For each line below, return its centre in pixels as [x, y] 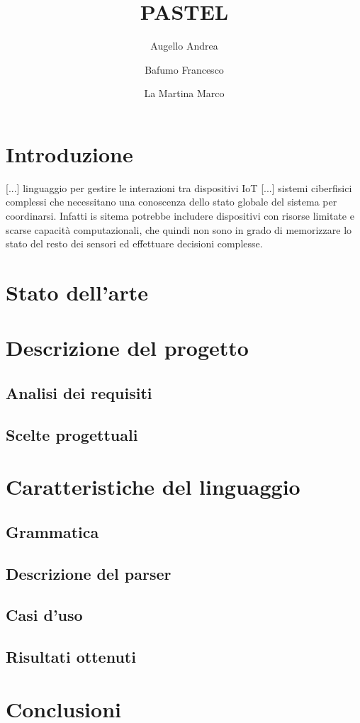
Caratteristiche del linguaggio [153, 487]
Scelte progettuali [72, 434]
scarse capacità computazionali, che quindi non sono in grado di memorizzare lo [179, 229]
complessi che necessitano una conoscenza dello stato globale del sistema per [171, 202]
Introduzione [69, 153]
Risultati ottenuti [71, 657]
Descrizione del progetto [127, 348]
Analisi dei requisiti [79, 392]
